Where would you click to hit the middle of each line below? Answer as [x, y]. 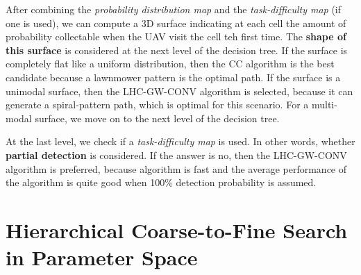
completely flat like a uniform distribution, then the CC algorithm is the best [170, 64]
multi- [324, 105]
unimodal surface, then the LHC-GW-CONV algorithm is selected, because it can [179, 91]
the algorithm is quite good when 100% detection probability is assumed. [161, 182]
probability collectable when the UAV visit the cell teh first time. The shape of [176, 36]
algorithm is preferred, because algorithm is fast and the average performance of [176, 168]
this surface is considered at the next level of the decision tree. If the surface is [177, 50]
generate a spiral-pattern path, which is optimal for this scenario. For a [157, 105]
